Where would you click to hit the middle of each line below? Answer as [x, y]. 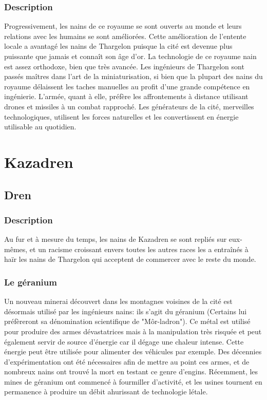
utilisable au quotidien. [40, 127]
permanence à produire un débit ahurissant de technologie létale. [106, 392]
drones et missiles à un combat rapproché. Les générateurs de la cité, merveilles [129, 106]
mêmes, [16, 249]
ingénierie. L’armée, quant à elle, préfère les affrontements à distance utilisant [126, 96]
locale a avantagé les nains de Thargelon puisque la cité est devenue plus [118, 46]
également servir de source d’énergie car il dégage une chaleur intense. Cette [124, 341]
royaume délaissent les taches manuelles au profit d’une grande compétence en [127, 86]
